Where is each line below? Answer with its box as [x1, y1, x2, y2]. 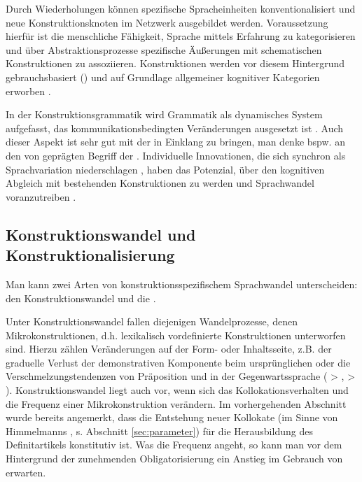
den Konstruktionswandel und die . [6, 290, 156, 305]
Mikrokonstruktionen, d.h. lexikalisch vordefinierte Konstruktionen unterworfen [6, 327, 346, 342]
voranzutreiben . [6, 189, 76, 204]
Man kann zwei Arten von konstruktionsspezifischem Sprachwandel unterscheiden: [6, 276, 358, 291]
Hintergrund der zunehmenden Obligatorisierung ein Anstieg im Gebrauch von [6, 451, 343, 466]
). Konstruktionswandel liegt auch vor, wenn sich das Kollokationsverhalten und [6, 383, 349, 397]
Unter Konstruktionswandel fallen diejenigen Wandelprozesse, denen [6, 314, 298, 329]
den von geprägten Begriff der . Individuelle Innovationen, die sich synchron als [6, 148, 346, 162]
